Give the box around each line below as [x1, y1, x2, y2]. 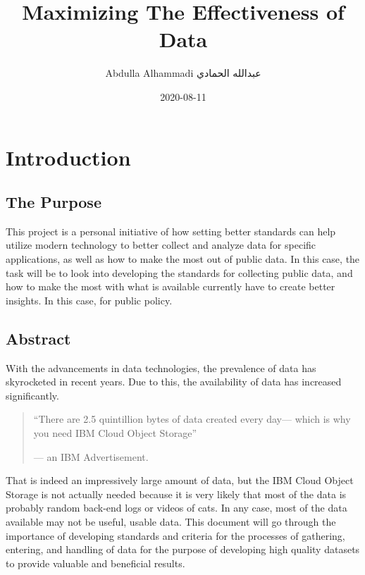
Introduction [6, 142, 131, 171]
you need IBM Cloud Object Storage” [33, 426, 197, 440]
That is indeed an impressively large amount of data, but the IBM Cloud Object [6, 473, 354, 488]
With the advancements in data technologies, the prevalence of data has [6, 360, 316, 375]
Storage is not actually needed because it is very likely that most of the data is [6, 486, 347, 501]
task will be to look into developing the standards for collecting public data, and [6, 265, 353, 280]
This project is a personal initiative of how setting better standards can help [6, 223, 336, 238]
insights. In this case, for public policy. [6, 292, 173, 307]
